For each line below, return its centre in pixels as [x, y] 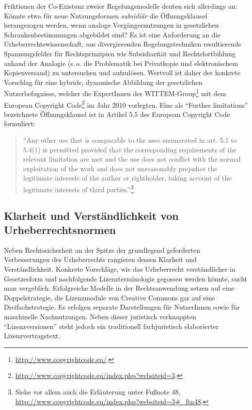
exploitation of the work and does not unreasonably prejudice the [120, 168]
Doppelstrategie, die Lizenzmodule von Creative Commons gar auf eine [110, 297]
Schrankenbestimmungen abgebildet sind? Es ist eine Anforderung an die [112, 34]
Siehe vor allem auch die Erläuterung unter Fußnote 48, [98, 391]
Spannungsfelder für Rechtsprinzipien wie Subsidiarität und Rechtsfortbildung [120, 53]
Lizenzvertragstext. [32, 336]
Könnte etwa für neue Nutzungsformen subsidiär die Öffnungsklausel [106, 15]
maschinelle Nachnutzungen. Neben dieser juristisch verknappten [100, 316]
